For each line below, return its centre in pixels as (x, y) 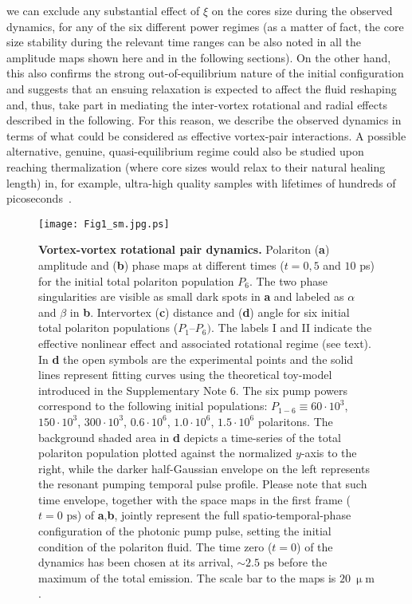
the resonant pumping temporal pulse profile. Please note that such (203, 484)
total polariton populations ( (108, 328)
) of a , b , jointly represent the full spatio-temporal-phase (214, 515)
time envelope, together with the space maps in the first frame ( (194, 499)
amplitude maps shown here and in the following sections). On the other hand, (199, 57)
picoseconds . (39, 198)
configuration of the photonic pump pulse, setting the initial (185, 531)
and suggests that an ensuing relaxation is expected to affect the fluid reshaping (202, 88)
